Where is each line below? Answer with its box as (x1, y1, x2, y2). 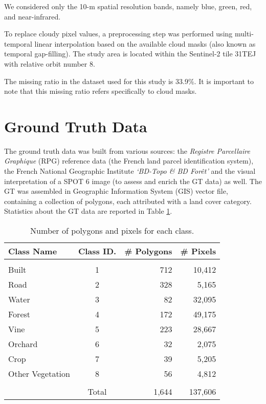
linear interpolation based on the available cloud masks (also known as (34, 38, 256, 49)
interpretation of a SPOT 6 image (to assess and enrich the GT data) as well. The (4, 175, 262, 186)
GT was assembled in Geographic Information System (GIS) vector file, (4, 186, 228, 196)
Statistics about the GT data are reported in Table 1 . (4, 206, 172, 216)
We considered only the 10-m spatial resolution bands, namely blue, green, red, (4, 1, 252, 11)
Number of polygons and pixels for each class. (30, 225, 194, 237)
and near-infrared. (4, 11, 61, 22)
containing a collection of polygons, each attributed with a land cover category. (4, 195, 252, 206)
